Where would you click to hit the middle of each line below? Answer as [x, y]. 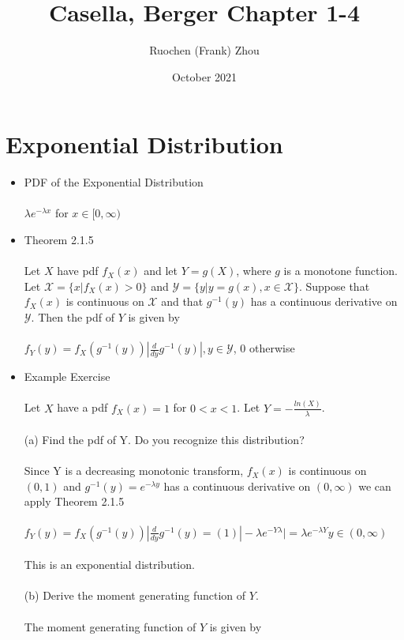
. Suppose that [334, 286]
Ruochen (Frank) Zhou [204, 50]
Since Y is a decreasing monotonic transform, [134, 471]
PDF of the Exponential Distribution [114, 182]
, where [254, 271]
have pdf [78, 271]
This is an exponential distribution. [109, 565]
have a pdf [82, 407]
